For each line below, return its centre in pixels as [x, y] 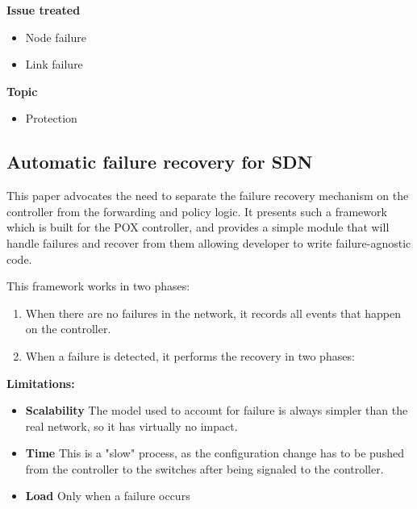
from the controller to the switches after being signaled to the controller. [204, 468]
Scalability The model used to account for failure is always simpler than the [217, 410]
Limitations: [41, 383]
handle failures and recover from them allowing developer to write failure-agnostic [209, 242]
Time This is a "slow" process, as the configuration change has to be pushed [215, 453]
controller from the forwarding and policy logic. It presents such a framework [197, 211]
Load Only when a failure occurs [108, 496]
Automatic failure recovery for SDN [160, 162]
